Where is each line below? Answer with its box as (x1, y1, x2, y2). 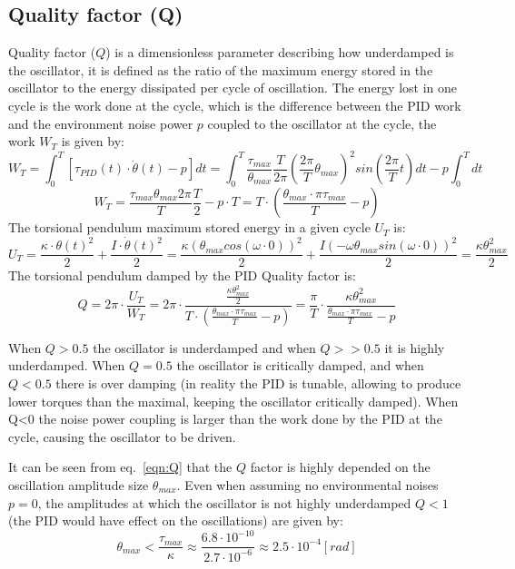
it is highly (384, 338, 445, 357)
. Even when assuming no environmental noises (176, 475, 439, 494)
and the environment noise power (8, 113, 193, 132)
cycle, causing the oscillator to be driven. (8, 427, 236, 446)
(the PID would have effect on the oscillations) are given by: (8, 511, 343, 530)
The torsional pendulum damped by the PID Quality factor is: (8, 266, 356, 285)
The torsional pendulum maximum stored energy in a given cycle (8, 218, 371, 237)
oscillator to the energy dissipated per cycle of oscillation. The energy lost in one (8, 78, 458, 97)
